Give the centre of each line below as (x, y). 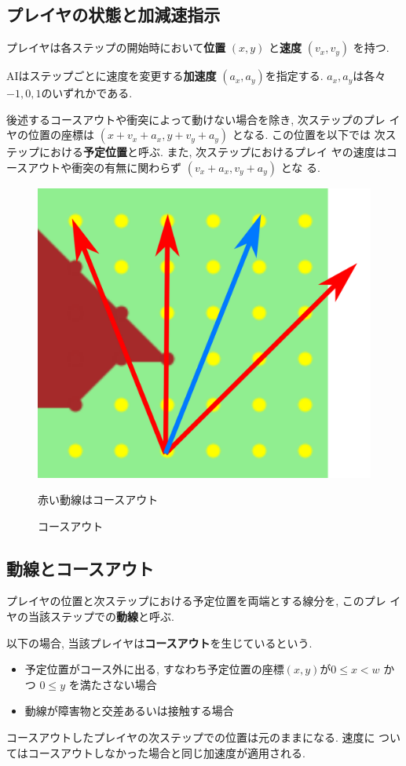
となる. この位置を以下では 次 (309, 135)
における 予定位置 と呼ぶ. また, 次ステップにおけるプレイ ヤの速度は (212, 152)
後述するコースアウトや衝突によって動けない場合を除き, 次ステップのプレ (196, 119)
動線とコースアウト (80, 568)
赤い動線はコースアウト (98, 500)
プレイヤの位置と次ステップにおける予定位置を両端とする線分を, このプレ (196, 601)
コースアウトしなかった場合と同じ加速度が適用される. (166, 752)
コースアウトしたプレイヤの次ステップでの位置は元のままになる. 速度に (191, 737)
